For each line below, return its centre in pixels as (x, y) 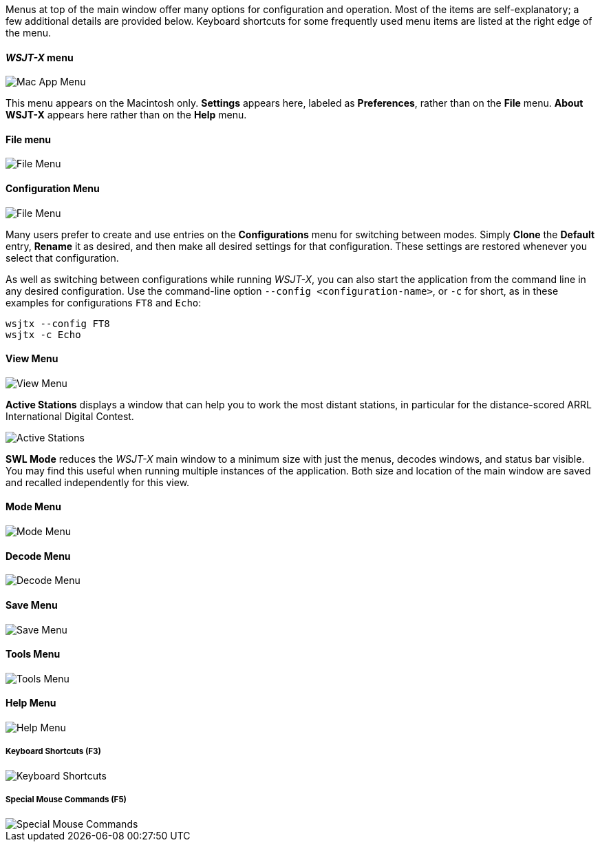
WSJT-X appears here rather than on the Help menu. (126, 115)
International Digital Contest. (70, 416)
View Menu (32, 359)
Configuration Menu (53, 189)
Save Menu (32, 605)
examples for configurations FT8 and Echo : (104, 302)
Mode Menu (33, 507)
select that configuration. (62, 258)
